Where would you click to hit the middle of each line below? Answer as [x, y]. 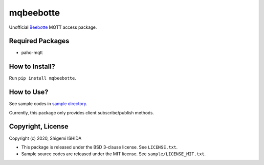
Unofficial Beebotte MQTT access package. [53, 27]
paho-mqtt [32, 53]
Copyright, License [39, 127]
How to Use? [29, 92]
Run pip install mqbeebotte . [43, 78]
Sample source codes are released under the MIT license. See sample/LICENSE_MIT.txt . [113, 154]
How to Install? [32, 66]
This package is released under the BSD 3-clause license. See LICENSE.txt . [99, 147]
